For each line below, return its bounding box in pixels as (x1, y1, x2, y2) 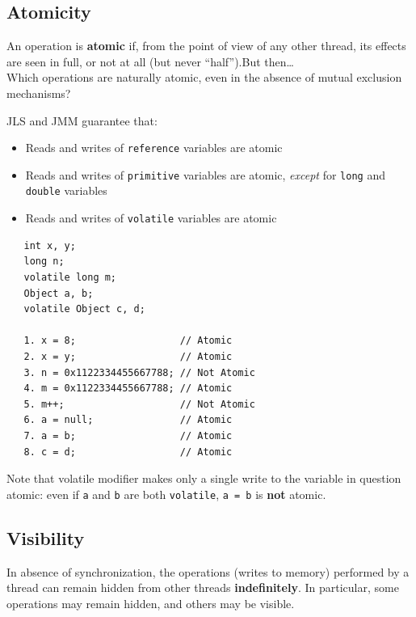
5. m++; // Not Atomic (23, 398, 255, 410)
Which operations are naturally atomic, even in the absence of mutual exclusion (6, 69, 402, 86)
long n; (23, 256, 65, 268)
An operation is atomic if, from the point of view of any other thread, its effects (6, 37, 406, 54)
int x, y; (23, 239, 76, 251)
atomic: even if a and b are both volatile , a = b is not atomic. (6, 485, 326, 502)
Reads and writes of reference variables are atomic (25, 139, 283, 156)
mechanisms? (6, 84, 71, 101)
